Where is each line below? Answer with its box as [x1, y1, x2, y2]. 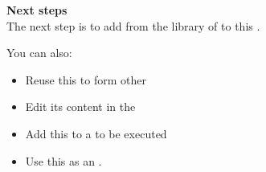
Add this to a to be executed [25, 125, 167, 141]
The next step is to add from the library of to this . [6, 17, 260, 34]
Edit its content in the [25, 98, 136, 115]
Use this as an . [25, 152, 102, 169]
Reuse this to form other [25, 71, 146, 88]
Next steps [6, 2, 68, 18]
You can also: [6, 44, 72, 61]
